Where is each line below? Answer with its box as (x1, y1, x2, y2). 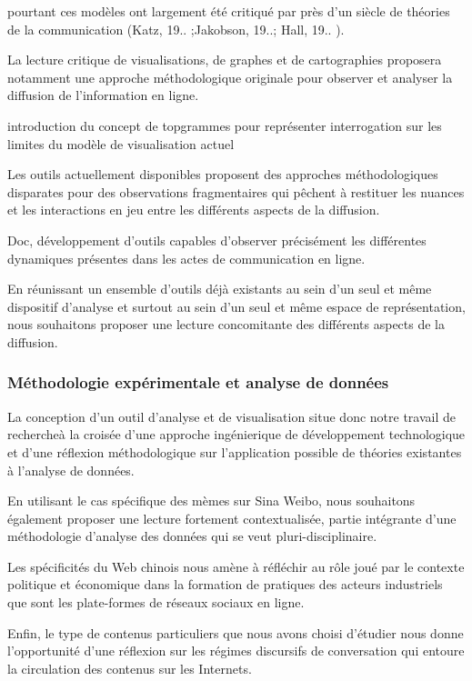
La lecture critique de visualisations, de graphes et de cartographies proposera (7, 50, 442, 69)
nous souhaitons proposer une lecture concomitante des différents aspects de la (7, 315, 446, 334)
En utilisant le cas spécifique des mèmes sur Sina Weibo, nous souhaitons (7, 491, 416, 510)
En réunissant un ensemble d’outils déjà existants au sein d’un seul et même (7, 279, 432, 298)
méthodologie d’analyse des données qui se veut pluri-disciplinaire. (7, 526, 377, 546)
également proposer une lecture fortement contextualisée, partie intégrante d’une (7, 508, 457, 527)
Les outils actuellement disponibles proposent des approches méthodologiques (7, 165, 438, 184)
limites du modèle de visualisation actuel (7, 134, 235, 153)
